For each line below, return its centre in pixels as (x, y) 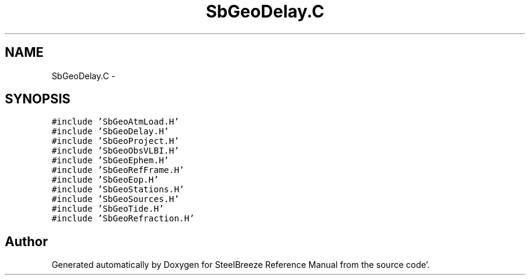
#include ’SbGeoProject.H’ (116, 141)
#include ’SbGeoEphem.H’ (110, 161)
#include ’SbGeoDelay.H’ (110, 132)
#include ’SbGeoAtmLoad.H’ (116, 122)
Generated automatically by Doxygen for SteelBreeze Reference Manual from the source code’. (241, 265)
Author (26, 241)
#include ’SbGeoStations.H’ (118, 190)
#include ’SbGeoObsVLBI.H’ (116, 151)
